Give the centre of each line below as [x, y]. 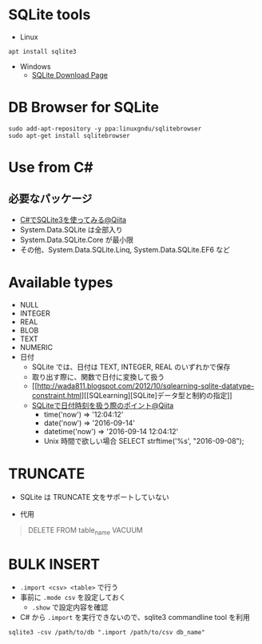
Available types [61, 283]
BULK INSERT [54, 564]
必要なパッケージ [50, 199]
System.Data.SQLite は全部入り [71, 229]
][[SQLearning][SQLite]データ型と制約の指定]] [157, 395]
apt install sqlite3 [43, 51]
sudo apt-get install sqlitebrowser [69, 135]
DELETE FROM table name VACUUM [85, 531]
